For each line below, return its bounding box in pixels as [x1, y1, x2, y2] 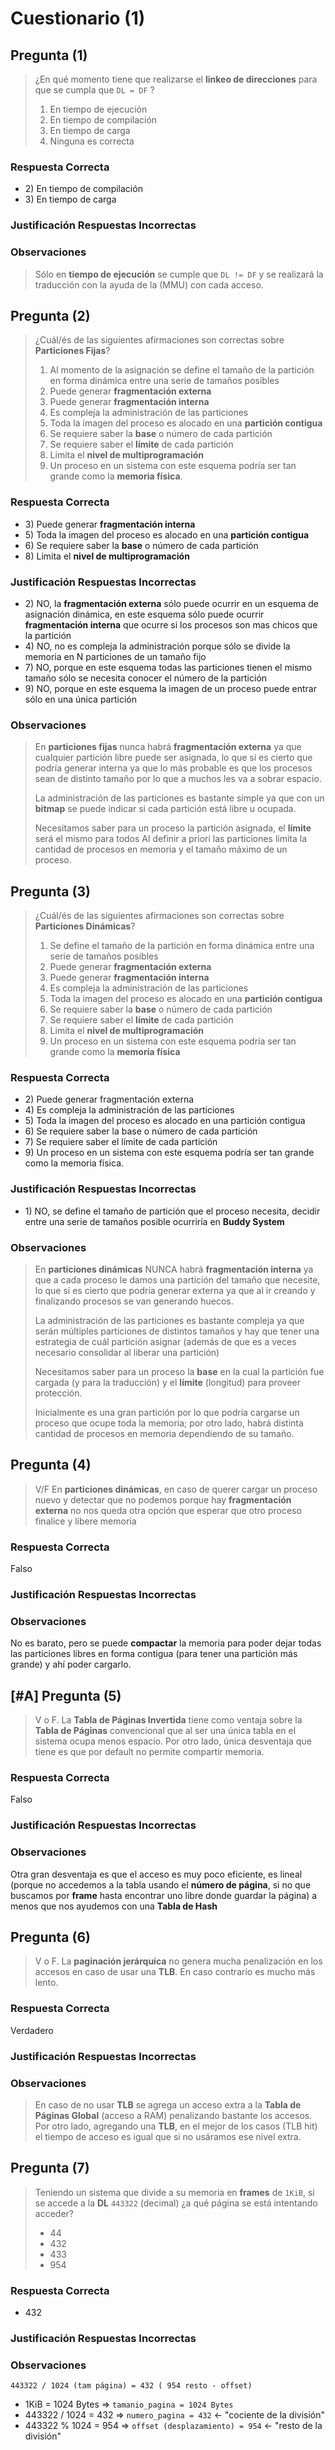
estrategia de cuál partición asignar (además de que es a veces [34, 1335, 297, 1347]
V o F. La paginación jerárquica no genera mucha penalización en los [34, 1955, 323, 1967]
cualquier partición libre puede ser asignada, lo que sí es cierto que [34, 752, 313, 764]
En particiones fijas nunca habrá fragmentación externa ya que [34, 741, 302, 753]
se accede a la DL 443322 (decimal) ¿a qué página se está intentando [34, 2197, 318, 2209]
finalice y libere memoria [34, 1515, 137, 1527]
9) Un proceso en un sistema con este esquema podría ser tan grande [24, 1147, 315, 1159]
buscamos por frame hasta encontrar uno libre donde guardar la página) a [10, 1889, 318, 1901]
